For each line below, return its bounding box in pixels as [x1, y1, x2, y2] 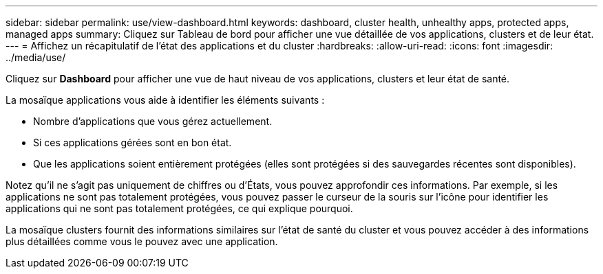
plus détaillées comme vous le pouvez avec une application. [6, 236, 278, 247]
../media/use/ [6, 52, 66, 63]
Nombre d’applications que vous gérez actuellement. [33, 115, 273, 127]
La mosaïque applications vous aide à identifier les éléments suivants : [6, 94, 325, 106]
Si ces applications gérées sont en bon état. [33, 137, 232, 148]
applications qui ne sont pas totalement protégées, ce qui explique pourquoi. [6, 203, 353, 214]
